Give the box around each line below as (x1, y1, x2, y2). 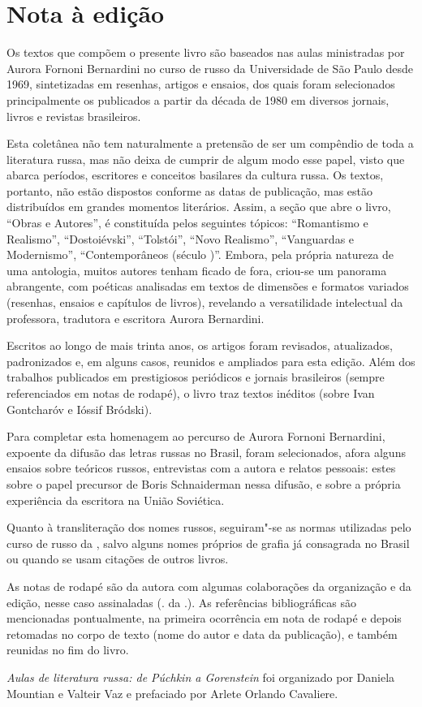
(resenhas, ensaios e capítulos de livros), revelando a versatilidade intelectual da (6, 294, 403, 311)
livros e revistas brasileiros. (6, 107, 141, 124)
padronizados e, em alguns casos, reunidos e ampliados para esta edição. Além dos (6, 352, 416, 369)
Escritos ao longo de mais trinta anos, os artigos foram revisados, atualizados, (6, 337, 393, 354)
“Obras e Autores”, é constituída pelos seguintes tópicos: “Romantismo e (6, 214, 368, 231)
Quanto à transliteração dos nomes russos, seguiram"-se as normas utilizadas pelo (6, 519, 411, 536)
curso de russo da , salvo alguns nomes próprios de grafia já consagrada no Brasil (6, 534, 410, 551)
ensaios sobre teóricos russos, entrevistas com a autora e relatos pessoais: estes (6, 459, 396, 476)
